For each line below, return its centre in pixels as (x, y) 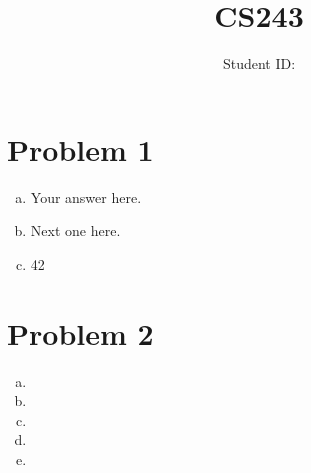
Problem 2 (80, 332)
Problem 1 (80, 148)
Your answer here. (86, 196)
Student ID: (259, 63)
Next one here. (75, 230)
